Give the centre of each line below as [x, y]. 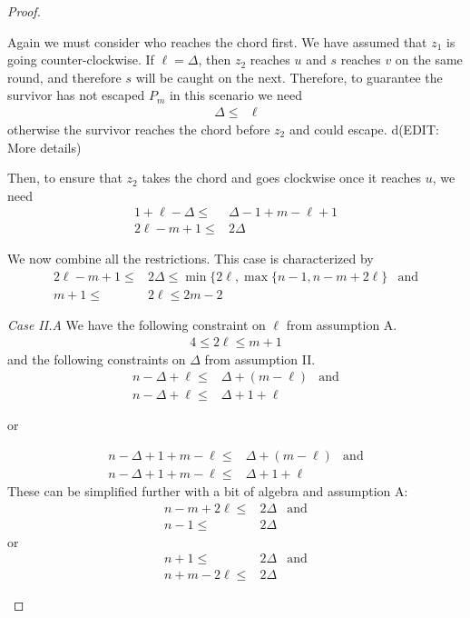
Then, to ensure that [65, 178]
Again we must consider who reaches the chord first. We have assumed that [217, 41]
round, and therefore [64, 77]
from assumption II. [260, 359]
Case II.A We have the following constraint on [137, 325]
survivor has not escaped [76, 95]
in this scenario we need [235, 95]
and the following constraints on [97, 359]
